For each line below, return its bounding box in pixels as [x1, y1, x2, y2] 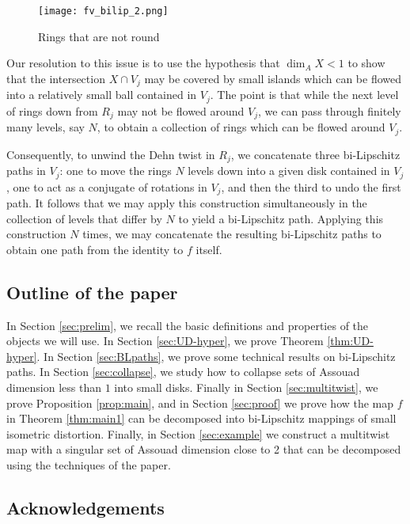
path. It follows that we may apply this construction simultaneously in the [6, 195, 367, 211]
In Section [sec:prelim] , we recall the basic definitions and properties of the [6, 317, 369, 333]
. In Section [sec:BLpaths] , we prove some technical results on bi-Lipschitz [36, 347, 396, 364]
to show [347, 55, 385, 71]
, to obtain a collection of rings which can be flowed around [97, 119, 385, 135]
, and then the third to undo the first [221, 178, 401, 195]
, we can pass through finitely [258, 102, 401, 119]
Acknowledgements [6, 495, 165, 519]
